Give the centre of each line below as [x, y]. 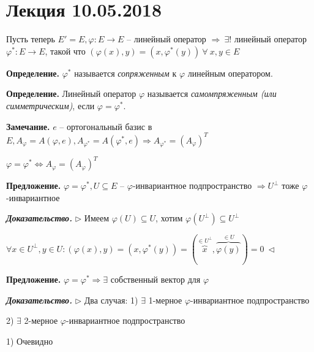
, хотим [169, 218]
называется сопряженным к [125, 73]
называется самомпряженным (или [212, 94]
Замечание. [28, 126]
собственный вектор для [155, 279]
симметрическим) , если [50, 105]
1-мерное [165, 300]
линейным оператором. [230, 73]
